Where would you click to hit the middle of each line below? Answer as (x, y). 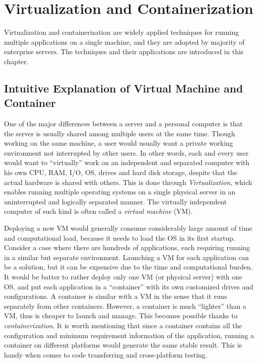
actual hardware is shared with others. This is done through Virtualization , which (128, 182)
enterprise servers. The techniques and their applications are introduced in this (124, 51)
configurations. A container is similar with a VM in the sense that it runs (116, 296)
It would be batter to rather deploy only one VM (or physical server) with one (123, 276)
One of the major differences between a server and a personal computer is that (124, 124)
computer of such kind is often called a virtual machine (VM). (98, 211)
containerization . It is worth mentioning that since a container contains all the (123, 325)
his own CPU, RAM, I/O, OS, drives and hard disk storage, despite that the (121, 172)
